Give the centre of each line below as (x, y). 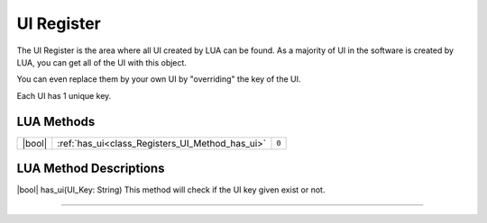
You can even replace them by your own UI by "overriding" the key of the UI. (159, 79)
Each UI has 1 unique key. (64, 95)
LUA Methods (56, 121)
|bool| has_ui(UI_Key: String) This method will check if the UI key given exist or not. (171, 190)
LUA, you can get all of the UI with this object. (101, 62)
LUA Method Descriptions (91, 169)
